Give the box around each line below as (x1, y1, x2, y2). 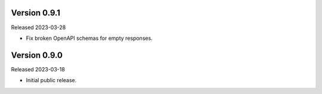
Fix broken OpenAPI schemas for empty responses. (26, 35, 153, 42)
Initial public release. (26, 77, 77, 84)
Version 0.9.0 (11, 50, 63, 60)
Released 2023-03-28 (11, 24, 66, 31)
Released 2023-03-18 (11, 65, 65, 73)
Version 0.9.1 (11, 8, 61, 18)
